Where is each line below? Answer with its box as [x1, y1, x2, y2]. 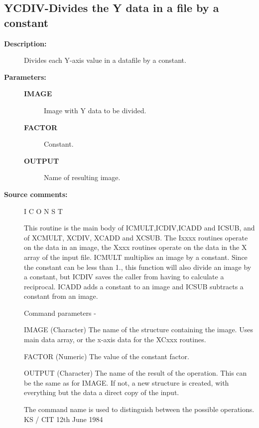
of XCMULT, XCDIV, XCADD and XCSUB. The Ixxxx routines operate [24, 232, 248, 242]
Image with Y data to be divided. [44, 105, 146, 115]
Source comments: [4, 189, 68, 199]
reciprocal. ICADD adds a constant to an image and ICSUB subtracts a [24, 281, 244, 291]
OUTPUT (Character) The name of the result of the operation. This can [24, 368, 247, 378]
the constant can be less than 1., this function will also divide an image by [24, 261, 252, 272]
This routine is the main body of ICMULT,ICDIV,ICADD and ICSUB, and [24, 222, 255, 233]
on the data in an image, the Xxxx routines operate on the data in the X [24, 242, 247, 252]
